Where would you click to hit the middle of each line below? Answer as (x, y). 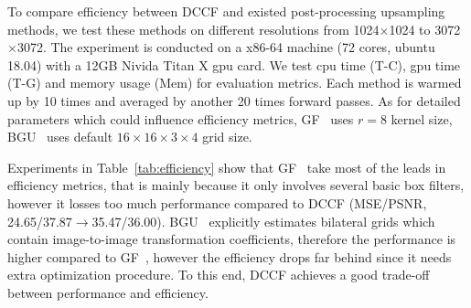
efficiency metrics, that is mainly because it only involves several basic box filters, (236, 185)
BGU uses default (60, 137)
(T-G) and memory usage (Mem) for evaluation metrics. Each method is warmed (235, 83)
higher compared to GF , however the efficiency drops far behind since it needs (230, 256)
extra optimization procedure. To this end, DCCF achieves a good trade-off (219, 275)
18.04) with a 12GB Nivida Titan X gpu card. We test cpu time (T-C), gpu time (234, 64)
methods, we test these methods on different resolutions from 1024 (193, 29)
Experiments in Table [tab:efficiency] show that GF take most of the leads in (227, 167)
